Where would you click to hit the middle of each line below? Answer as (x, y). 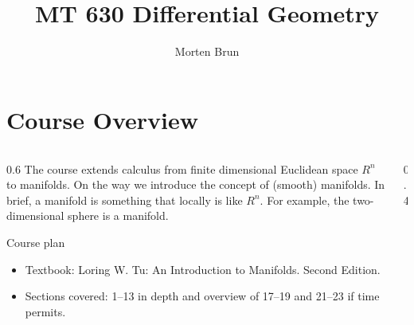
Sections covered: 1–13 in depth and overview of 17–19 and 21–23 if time (202, 296)
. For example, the (305, 200)
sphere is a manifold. (118, 215)
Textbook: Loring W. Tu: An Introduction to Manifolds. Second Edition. (203, 269)
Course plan (36, 243)
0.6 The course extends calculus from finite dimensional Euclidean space (182, 168)
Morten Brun (207, 51)
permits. (45, 311)
